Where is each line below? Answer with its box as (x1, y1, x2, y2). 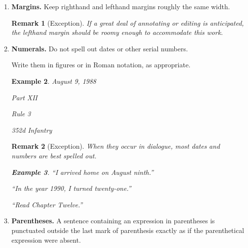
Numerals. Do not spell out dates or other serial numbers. (11, 43, 188, 53)
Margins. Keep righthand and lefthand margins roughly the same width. (11, 1, 230, 11)
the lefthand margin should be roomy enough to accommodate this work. (11, 27, 223, 37)
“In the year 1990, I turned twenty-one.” (11, 183, 131, 193)
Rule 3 (11, 108, 31, 119)
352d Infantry (11, 124, 52, 135)
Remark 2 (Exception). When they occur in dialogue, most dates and (11, 141, 220, 151)
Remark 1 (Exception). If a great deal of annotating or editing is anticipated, (11, 17, 244, 28)
